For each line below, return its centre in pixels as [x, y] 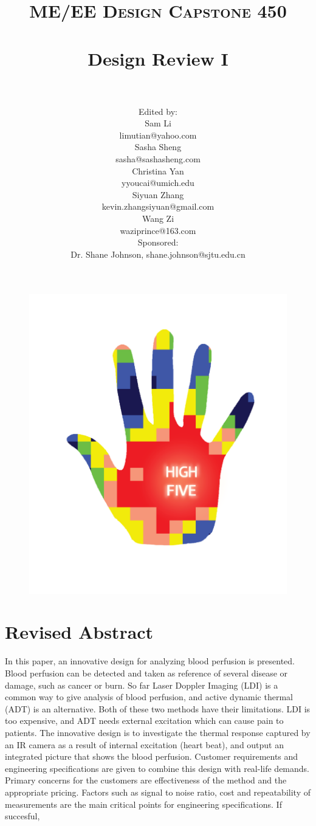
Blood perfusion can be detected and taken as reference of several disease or [146, 673]
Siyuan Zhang [158, 194]
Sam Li [158, 123]
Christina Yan [158, 170]
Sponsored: [158, 242]
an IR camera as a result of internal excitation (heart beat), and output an [145, 744]
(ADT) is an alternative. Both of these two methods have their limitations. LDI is [158, 708]
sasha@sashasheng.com [158, 159]
